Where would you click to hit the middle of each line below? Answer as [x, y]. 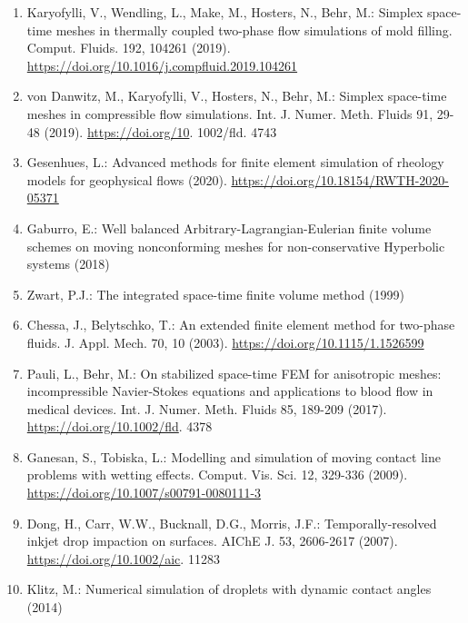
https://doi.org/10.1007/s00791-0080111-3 [144, 493]
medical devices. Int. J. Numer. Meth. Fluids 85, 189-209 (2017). [207, 408]
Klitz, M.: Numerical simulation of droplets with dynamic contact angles [229, 589]
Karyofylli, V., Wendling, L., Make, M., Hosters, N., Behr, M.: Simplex [225, 12]
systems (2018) [68, 264]
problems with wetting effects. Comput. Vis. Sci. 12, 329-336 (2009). [217, 475]
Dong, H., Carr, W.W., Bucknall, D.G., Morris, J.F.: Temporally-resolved [232, 523]
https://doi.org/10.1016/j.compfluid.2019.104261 [162, 65]
